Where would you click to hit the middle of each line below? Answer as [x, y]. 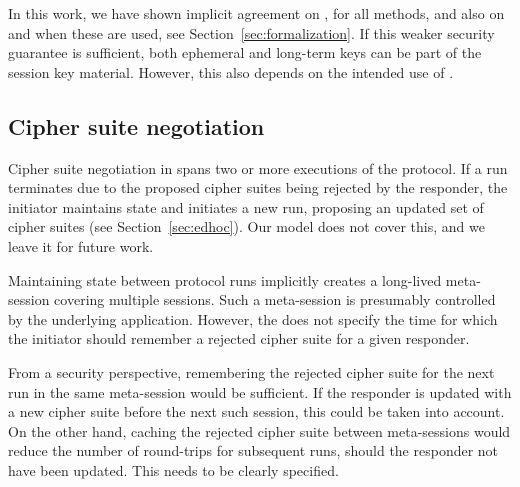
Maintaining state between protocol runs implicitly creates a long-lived [225, 279]
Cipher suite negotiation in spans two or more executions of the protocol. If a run [258, 167]
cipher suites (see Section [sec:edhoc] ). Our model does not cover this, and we [246, 226]
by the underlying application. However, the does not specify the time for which [253, 318]
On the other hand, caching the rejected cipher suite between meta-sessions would [259, 430]
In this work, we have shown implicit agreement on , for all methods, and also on [256, 13]
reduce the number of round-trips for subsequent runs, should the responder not [253, 450]
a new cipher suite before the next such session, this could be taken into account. [256, 411]
